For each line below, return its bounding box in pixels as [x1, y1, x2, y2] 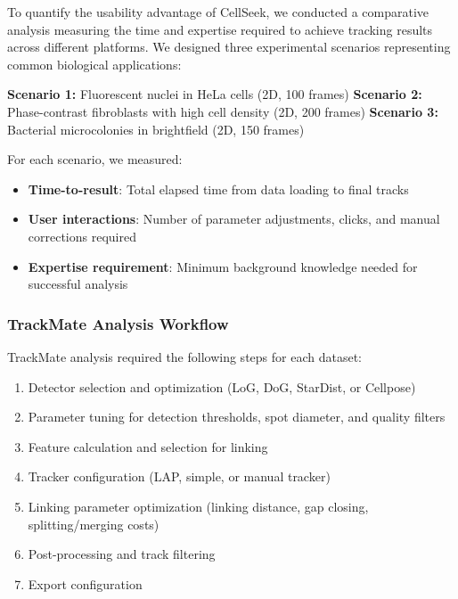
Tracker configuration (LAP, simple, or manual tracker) [28, 467, 331, 486]
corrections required [28, 226, 136, 245]
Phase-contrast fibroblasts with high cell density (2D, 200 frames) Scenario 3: [7, 102, 438, 120]
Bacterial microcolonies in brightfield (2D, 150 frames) [7, 119, 305, 138]
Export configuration [28, 574, 143, 593]
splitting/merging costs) [28, 514, 159, 533]
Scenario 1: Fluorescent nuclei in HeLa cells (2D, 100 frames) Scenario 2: [7, 85, 422, 103]
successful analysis [28, 275, 128, 293]
